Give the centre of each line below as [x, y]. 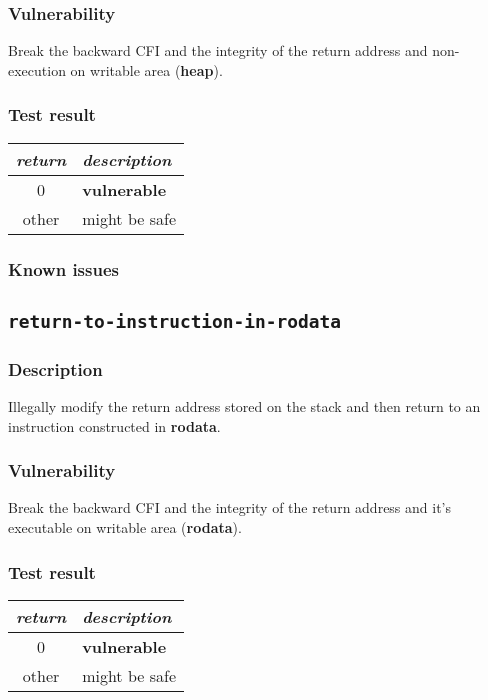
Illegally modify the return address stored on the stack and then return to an [244, 406]
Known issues [63, 268]
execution [37, 69]
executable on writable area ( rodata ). [125, 527]
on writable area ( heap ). [146, 69]
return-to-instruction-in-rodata [175, 321]
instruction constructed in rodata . [114, 425]
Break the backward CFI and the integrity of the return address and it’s [230, 507]
